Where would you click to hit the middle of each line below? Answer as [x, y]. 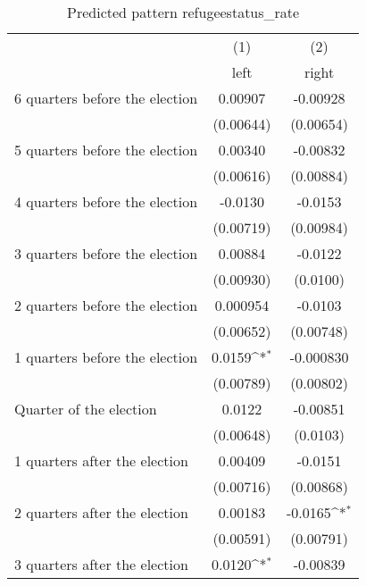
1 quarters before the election [106, 357]
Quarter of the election [86, 409]
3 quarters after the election [101, 564]
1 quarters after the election [101, 460]
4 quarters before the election [106, 201]
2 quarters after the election [101, 512]
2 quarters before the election [106, 305]
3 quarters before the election [106, 253]
